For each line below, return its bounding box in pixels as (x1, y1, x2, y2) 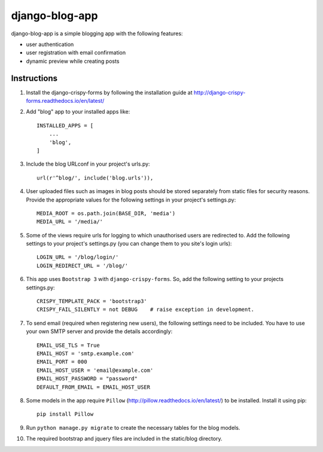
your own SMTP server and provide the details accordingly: (26, 328, 173, 335)
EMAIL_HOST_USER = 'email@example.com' (36, 367, 154, 374)
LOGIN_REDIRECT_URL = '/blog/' (36, 262, 129, 269)
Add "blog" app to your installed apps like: (26, 108, 130, 115)
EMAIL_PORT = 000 (36, 359, 87, 365)
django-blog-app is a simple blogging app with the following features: (11, 30, 183, 37)
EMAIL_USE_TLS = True (36, 341, 100, 349)
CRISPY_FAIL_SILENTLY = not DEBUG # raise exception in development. (36, 306, 254, 313)
